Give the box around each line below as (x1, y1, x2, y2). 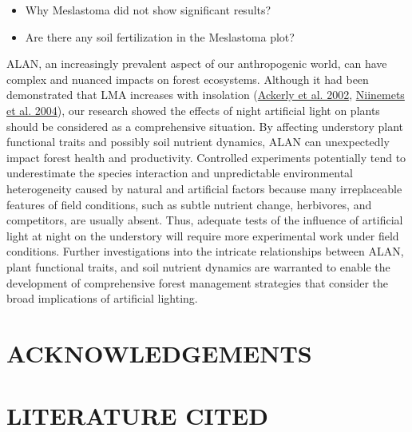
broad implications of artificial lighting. (6, 290, 198, 307)
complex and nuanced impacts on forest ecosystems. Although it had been (6, 70, 369, 87)
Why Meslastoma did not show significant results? (25, 2, 271, 18)
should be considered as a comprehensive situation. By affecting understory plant (6, 117, 404, 134)
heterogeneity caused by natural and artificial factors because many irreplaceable (6, 180, 402, 196)
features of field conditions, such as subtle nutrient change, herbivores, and (6, 196, 372, 212)
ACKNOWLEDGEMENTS (6, 336, 312, 369)
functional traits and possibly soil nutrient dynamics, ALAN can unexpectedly (6, 133, 390, 150)
